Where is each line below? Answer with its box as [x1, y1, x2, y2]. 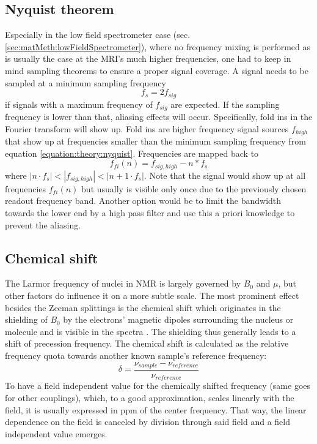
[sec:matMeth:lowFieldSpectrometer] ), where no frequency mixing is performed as [5, 40, 310, 53]
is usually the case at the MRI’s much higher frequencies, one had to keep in [5, 52, 291, 65]
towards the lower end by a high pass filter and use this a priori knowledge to [5, 206, 295, 219]
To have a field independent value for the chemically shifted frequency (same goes [5, 379, 311, 392]
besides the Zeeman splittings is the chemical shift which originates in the [5, 301, 281, 314]
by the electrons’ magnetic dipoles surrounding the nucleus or [63, 313, 294, 326]
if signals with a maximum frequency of [5, 97, 153, 110]
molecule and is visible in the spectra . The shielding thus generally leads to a [5, 325, 296, 337]
